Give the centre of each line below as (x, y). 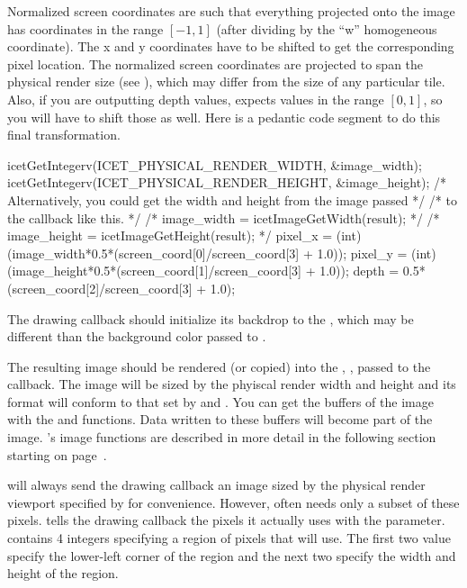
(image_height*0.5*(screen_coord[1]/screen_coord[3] (154, 271)
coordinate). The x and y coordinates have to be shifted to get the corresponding (231, 46)
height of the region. (63, 573)
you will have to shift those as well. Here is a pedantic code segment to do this (224, 117)
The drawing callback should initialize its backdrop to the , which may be (211, 318)
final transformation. (64, 135)
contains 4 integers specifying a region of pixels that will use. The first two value (229, 538)
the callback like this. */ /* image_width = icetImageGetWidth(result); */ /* (224, 217)
